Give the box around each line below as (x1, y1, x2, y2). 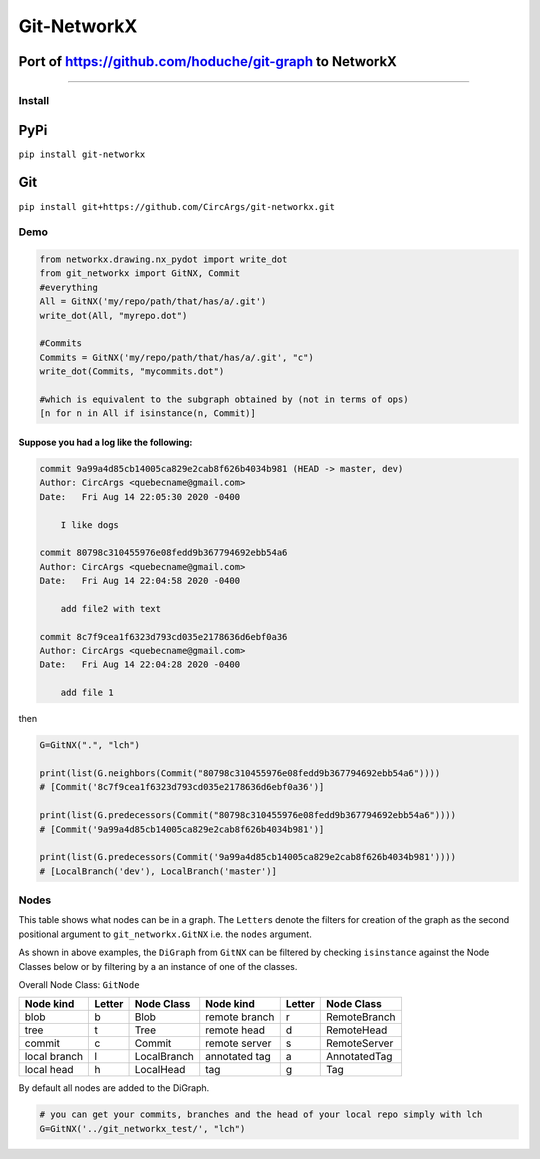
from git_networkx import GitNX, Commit (39, 268, 240, 279)
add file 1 (60, 687, 114, 699)
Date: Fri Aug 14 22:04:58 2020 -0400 (39, 575, 240, 587)
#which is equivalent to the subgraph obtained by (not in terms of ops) (39, 394, 409, 405)
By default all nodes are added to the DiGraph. (18, 1082, 210, 1094)
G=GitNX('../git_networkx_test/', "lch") (39, 1123, 246, 1134)
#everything (39, 281, 99, 293)
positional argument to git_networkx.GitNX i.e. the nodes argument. (18, 928, 312, 940)
